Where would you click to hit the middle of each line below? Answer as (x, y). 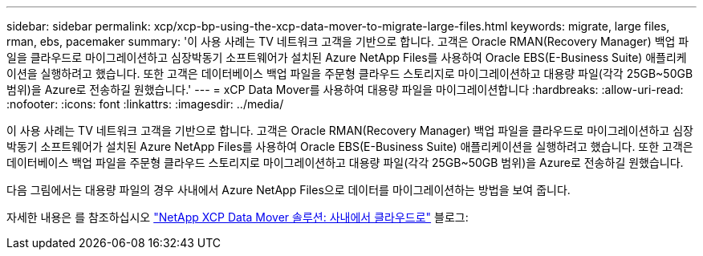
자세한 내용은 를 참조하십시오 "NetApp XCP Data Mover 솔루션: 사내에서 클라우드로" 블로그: (238, 217)
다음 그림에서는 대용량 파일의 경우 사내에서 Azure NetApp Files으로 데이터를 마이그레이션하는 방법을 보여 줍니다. (289, 190)
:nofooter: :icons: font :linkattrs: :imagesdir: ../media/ (145, 104)
